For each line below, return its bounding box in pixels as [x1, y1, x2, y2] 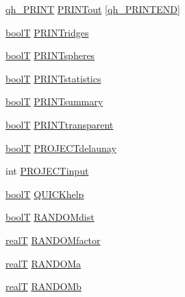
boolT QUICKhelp [5, 186, 84, 201]
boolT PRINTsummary [5, 94, 103, 109]
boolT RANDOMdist [5, 210, 95, 224]
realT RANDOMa [5, 256, 82, 270]
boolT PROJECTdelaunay [5, 140, 116, 155]
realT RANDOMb [5, 279, 82, 294]
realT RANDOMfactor [5, 232, 101, 247]
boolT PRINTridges [5, 25, 89, 39]
